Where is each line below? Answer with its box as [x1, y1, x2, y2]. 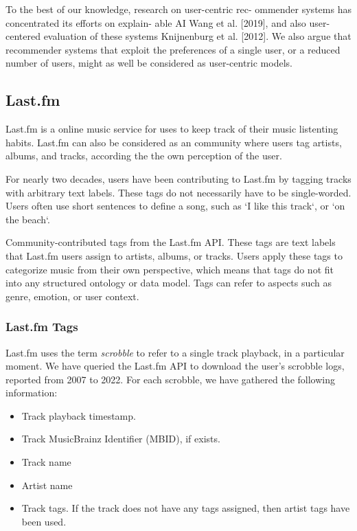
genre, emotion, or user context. [5, 289, 139, 303]
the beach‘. [5, 212, 50, 226]
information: [5, 385, 58, 400]
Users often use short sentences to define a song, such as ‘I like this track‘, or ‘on [5, 199, 345, 213]
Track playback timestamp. [21, 408, 136, 422]
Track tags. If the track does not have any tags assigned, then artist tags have [21, 501, 350, 515]
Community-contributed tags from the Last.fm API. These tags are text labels [5, 235, 336, 249]
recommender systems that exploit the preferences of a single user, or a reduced [5, 42, 341, 56]
